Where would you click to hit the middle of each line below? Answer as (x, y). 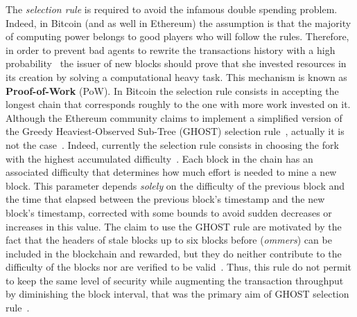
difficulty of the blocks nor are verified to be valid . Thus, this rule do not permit (179, 267)
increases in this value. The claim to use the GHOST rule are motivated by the (174, 226)
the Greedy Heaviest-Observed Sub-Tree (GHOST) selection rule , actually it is (175, 131)
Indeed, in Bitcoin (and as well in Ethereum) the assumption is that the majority (178, 22)
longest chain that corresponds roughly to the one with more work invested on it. (178, 104)
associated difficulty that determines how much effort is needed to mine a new (171, 172)
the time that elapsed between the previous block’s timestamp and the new (165, 199)
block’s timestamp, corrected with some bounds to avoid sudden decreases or (169, 212)
